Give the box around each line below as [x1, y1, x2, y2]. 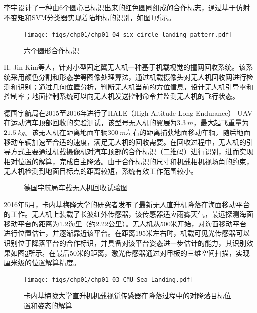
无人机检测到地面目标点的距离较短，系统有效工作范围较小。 [4, 166, 198, 176]
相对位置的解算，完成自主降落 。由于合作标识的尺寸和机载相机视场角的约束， [4, 156, 253, 166]
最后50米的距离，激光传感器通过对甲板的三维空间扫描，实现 [55, 247, 250, 258]
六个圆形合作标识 [24, 45, 79, 55]
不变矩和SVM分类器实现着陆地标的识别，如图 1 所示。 [4, 12, 175, 22]
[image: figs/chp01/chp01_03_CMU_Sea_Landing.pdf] [24, 276, 194, 283]
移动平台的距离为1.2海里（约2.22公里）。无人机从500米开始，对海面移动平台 [4, 218, 247, 228]
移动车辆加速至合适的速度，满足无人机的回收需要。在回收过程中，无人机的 [4, 136, 246, 147]
